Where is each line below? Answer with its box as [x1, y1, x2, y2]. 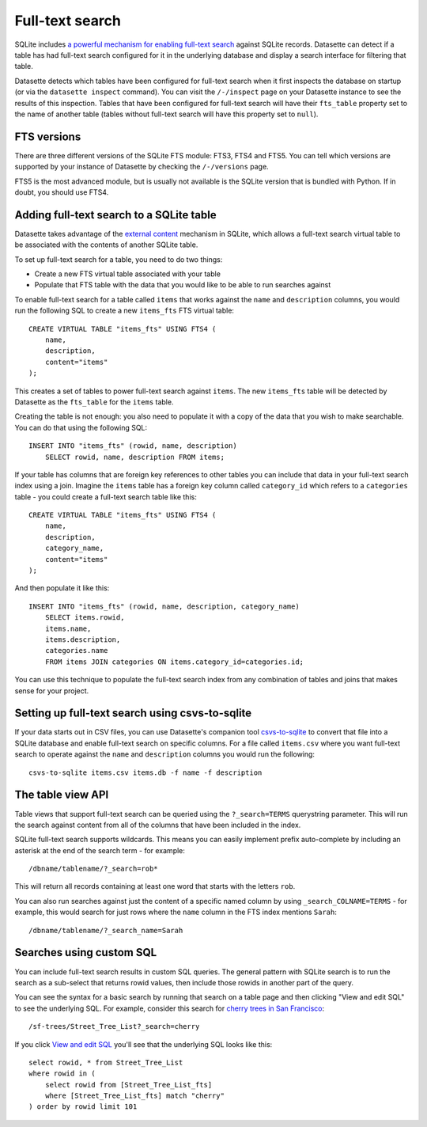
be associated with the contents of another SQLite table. [14, 240, 198, 249]
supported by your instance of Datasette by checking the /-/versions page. [14, 162, 269, 172]
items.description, [44, 635, 121, 644]
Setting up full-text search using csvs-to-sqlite [14, 707, 252, 720]
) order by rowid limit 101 [28, 1102, 138, 1111]
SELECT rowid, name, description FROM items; [44, 452, 225, 461]
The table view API [14, 788, 109, 802]
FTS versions [14, 130, 81, 143]
